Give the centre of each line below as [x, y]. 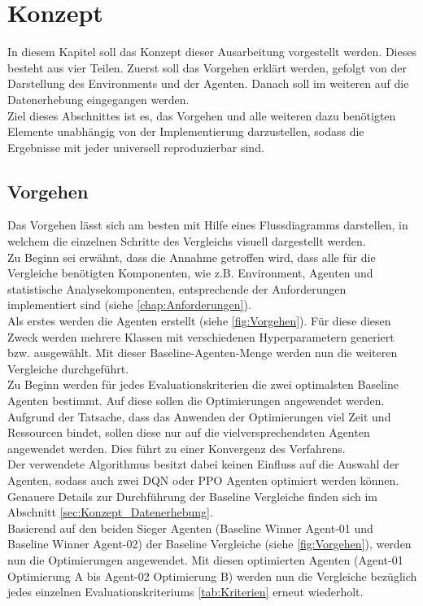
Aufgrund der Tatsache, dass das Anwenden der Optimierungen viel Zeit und [199, 416]
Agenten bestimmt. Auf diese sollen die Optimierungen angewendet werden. [196, 401]
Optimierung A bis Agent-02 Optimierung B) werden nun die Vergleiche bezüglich [212, 575]
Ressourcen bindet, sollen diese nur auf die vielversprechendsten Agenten [189, 432]
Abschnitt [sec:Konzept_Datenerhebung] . [110, 512]
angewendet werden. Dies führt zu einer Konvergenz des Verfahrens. [177, 448]
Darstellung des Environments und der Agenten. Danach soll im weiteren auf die [208, 83]
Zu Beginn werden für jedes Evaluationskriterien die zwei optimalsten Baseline [203, 384]
